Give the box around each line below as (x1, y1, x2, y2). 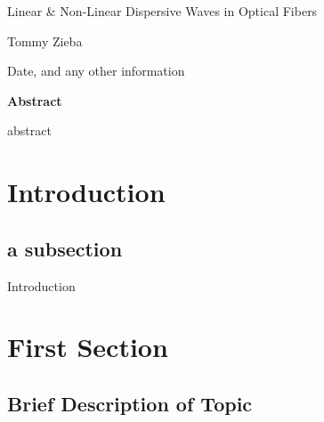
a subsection (7, 234, 123, 262)
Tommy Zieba (7, 31, 83, 50)
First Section (7, 329, 168, 365)
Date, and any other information (7, 61, 185, 80)
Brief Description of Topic (7, 389, 253, 417)
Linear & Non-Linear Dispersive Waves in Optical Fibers (7, 2, 318, 20)
